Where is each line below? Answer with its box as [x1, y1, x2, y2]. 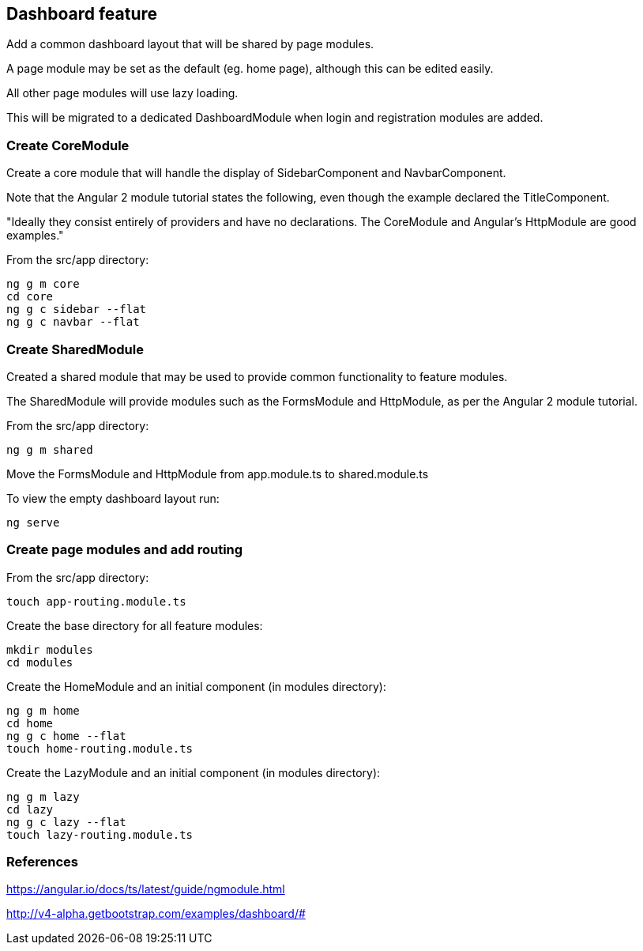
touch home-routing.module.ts [6, 742, 194, 755]
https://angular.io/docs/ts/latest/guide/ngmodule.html [6, 882, 285, 896]
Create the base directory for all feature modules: [6, 618, 263, 632]
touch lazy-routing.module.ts [6, 828, 194, 841]
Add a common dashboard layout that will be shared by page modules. [6, 37, 374, 51]
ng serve [6, 515, 60, 529]
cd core [6, 290, 54, 304]
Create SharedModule [6, 341, 144, 357]
